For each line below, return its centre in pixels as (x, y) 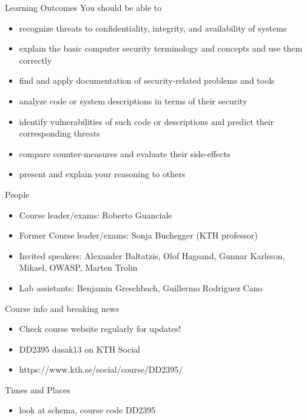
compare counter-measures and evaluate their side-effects (125, 153)
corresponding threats (59, 133)
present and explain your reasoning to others (102, 174)
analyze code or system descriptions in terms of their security (133, 100)
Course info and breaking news (62, 308)
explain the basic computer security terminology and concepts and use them (161, 48)
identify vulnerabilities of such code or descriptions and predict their (147, 121)
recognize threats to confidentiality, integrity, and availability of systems (153, 28)
